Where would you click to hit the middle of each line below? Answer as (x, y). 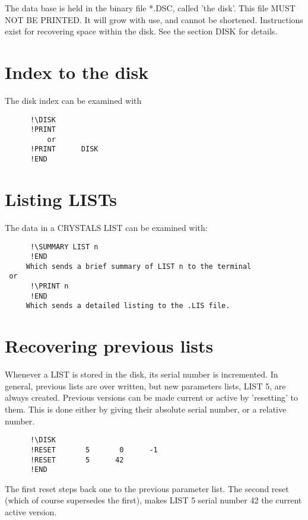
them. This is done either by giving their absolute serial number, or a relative (146, 409)
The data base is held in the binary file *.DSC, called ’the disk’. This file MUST (150, 8)
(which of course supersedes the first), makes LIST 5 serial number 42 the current (153, 500)
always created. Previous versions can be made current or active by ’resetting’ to (151, 397)
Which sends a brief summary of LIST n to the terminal (139, 266)
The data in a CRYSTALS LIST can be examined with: (106, 227)
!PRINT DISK (64, 149)
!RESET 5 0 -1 (94, 450)
